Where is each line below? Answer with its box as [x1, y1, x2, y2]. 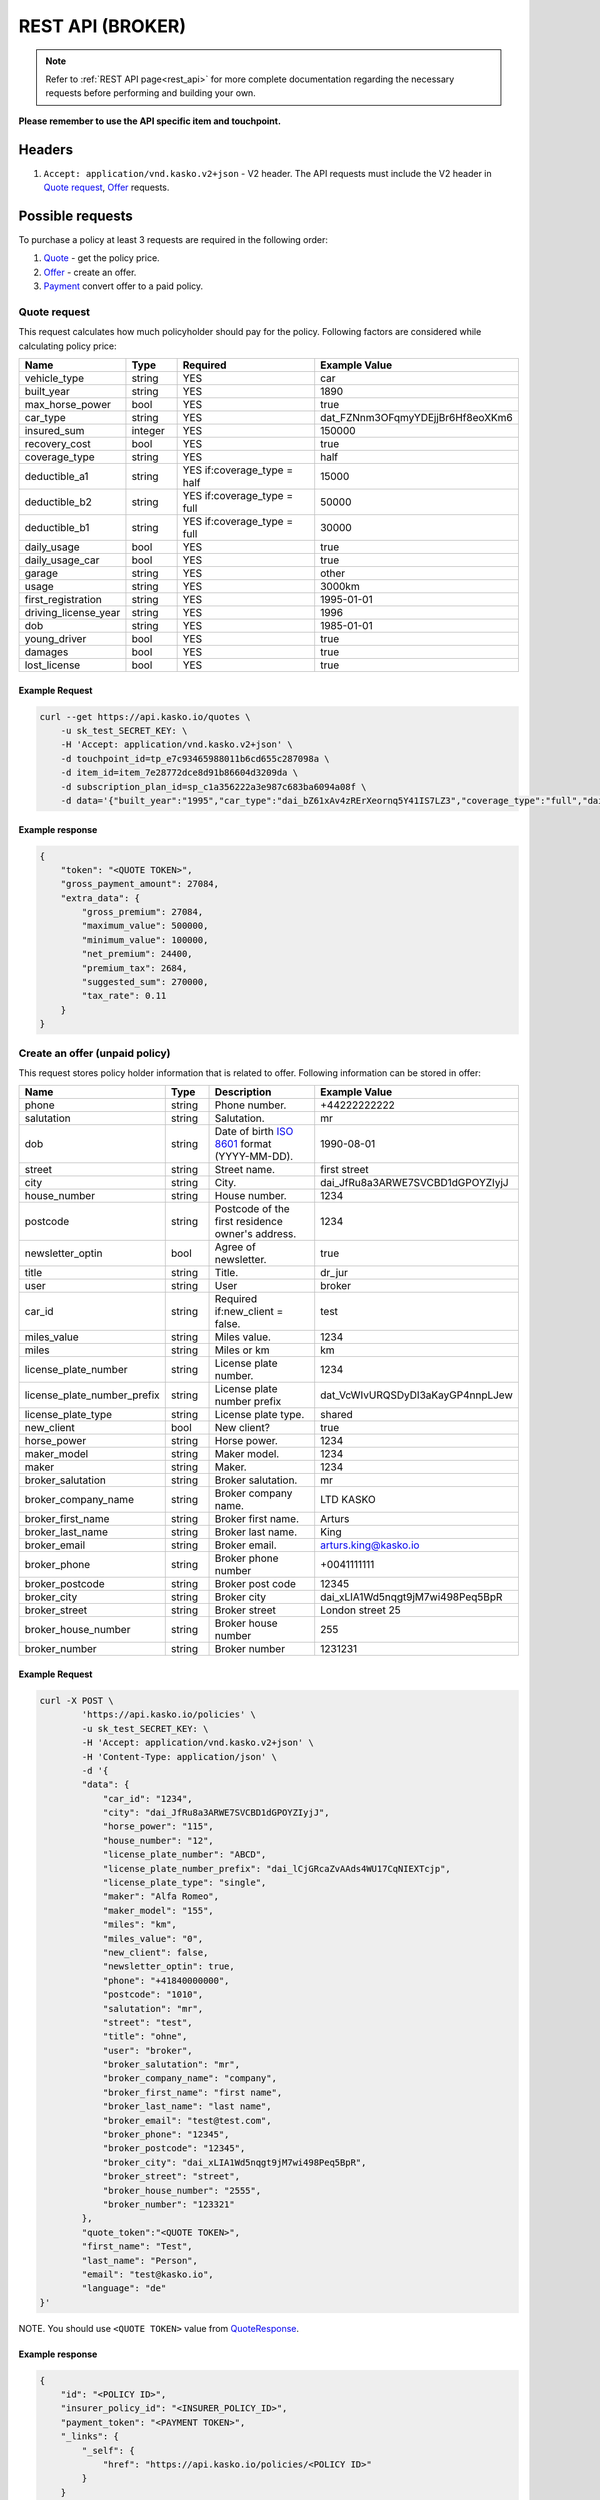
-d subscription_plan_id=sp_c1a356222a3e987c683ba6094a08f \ [60, 781, 367, 792]
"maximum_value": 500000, [81, 920, 209, 932]
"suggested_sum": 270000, [81, 976, 209, 988]
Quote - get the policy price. [43, 252, 160, 264]
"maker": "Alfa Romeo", [102, 1891, 220, 1902]
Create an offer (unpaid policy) [18, 1046, 171, 1060]
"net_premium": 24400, [81, 948, 194, 960]
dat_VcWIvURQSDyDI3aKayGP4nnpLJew [320, 1388, 514, 1402]
